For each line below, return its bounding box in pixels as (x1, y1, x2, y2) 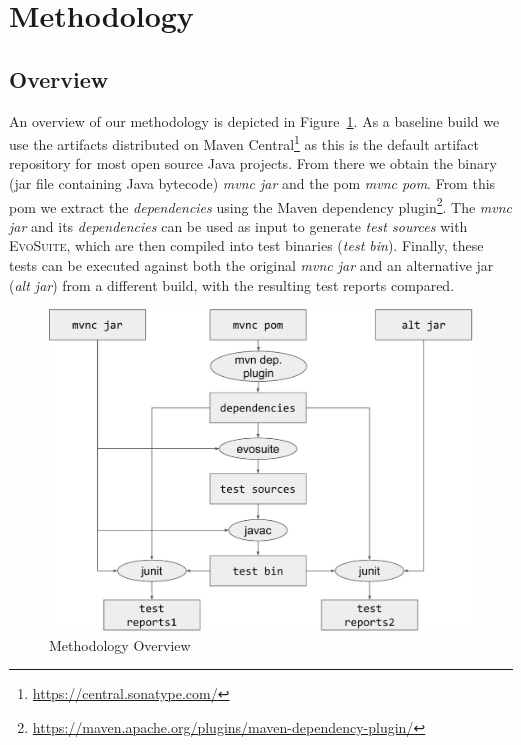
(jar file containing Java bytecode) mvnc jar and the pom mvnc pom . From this (9, 173, 496, 194)
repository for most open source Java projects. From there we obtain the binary (9, 153, 497, 174)
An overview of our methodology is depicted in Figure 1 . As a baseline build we (9, 110, 500, 131)
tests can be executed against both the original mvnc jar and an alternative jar (9, 255, 494, 276)
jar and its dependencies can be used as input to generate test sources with (9, 215, 468, 236)
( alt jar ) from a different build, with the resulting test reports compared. (9, 274, 455, 295)
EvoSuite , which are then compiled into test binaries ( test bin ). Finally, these (9, 235, 484, 256)
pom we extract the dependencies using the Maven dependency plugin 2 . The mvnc (9, 193, 513, 217)
